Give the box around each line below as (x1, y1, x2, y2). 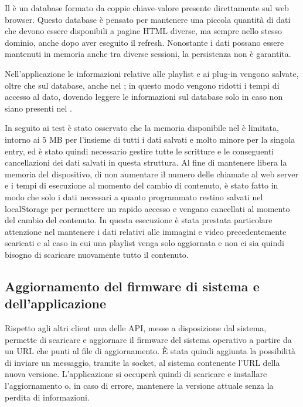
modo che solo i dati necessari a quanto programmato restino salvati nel (5, 190, 263, 203)
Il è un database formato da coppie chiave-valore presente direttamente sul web (5, 2, 289, 14)
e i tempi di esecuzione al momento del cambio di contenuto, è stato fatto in (5, 179, 278, 191)
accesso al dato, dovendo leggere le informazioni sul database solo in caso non (5, 90, 283, 103)
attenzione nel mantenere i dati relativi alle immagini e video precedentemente (5, 225, 287, 237)
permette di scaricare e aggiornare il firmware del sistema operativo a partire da (5, 333, 292, 345)
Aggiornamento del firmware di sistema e (5, 277, 260, 295)
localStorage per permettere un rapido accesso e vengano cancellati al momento (5, 202, 290, 214)
